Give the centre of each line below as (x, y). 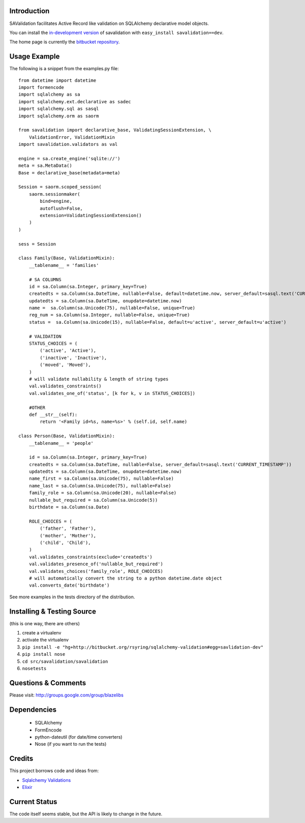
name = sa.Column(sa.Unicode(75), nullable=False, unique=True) (112, 308)
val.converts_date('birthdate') (69, 585)
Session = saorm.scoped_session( (60, 187)
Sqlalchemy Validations (47, 780)
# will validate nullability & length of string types (99, 379)
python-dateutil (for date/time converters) (79, 737)
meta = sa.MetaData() (45, 166)
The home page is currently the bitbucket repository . (65, 42)
